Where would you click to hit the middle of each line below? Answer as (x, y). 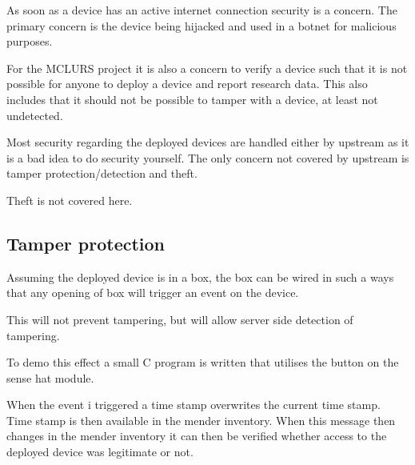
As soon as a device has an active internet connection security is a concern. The (202, 10)
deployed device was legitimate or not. (100, 452)
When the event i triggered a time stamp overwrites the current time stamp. (194, 405)
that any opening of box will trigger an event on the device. (153, 293)
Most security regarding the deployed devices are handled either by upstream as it (208, 142)
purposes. (30, 41)
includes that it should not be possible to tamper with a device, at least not (192, 99)
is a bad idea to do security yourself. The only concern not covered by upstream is (208, 157)
